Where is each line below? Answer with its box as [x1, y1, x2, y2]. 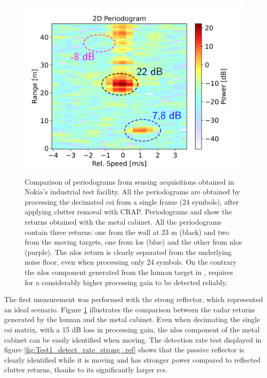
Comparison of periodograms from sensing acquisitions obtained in [25, 176, 234, 187]
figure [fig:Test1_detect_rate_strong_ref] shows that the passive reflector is [4, 344, 244, 355]
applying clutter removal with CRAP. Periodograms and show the [25, 206, 232, 217]
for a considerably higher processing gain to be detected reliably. [25, 276, 227, 287]
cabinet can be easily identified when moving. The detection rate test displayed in [4, 334, 262, 345]
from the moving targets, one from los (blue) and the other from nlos [25, 236, 242, 247]
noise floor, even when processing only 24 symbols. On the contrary [25, 256, 237, 267]
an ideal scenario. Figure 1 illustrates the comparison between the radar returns [4, 304, 255, 314]
